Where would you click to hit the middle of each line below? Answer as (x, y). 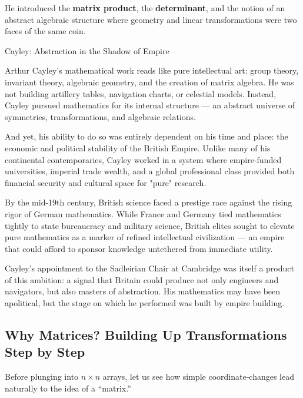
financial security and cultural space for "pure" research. (106, 182)
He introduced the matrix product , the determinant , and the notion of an (145, 8)
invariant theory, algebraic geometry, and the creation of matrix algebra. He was (149, 82)
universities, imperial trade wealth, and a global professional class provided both (150, 171)
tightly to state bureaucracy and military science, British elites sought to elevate (150, 225)
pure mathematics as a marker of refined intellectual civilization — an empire (145, 237)
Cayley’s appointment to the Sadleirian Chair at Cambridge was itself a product (149, 268)
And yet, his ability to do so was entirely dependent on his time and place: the (146, 136)
